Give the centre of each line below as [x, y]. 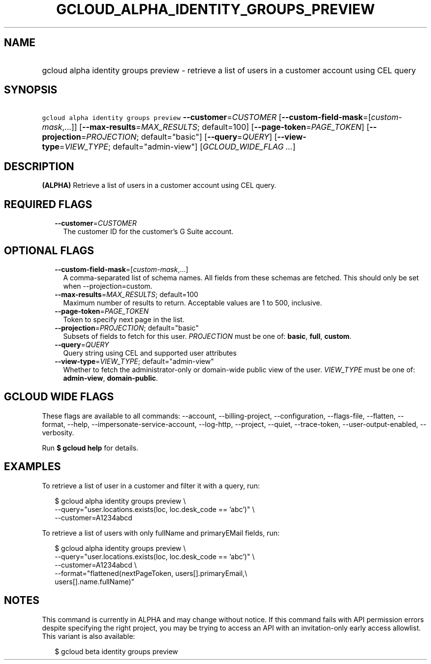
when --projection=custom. [108, 286]
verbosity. [58, 432]
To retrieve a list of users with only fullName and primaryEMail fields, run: [161, 533]
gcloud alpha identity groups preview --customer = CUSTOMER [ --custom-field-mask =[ [207, 117]
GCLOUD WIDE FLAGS [59, 397]
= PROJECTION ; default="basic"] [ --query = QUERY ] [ [179, 137]
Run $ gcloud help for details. [90, 448]
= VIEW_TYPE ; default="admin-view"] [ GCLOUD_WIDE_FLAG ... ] [177, 147]
